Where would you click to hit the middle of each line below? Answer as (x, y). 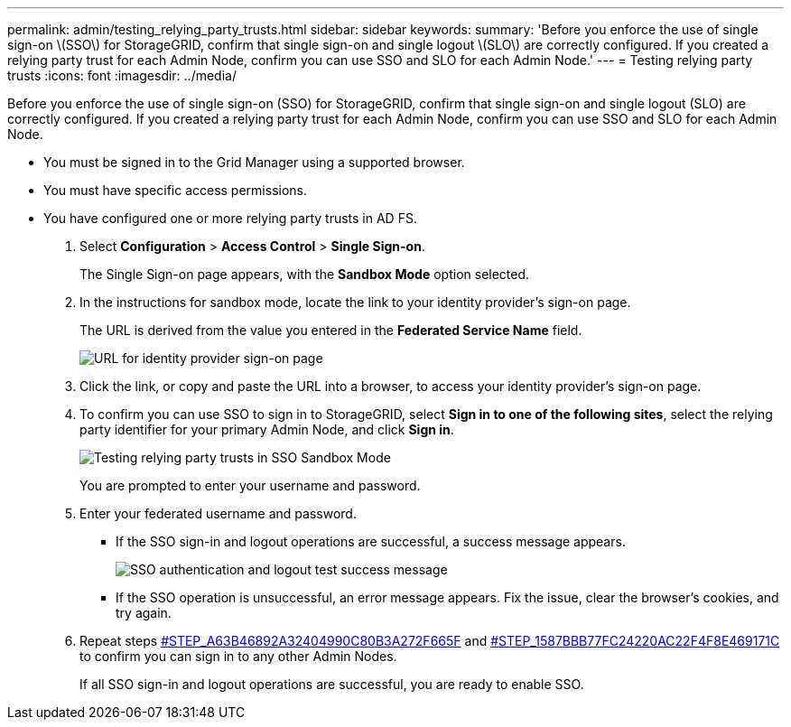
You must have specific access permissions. (176, 190)
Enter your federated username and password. (218, 513)
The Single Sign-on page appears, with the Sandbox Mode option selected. (305, 274)
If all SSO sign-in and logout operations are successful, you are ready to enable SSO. (332, 684)
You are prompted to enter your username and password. (250, 485)
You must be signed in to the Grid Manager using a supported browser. (254, 162)
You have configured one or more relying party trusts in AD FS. (230, 218)
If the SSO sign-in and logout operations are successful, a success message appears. (371, 541)
